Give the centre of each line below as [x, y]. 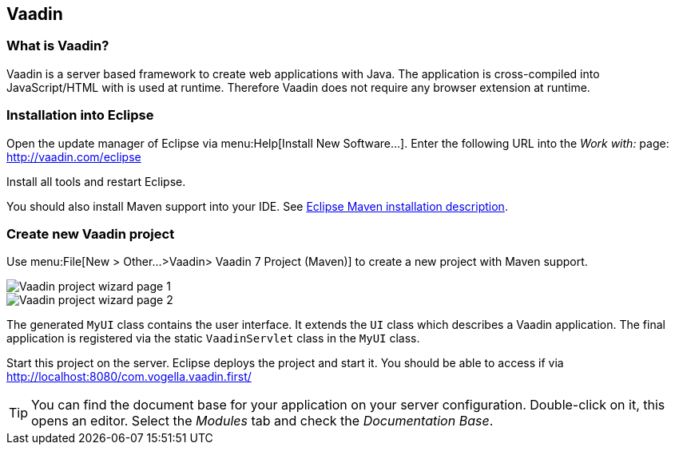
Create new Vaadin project [91, 233]
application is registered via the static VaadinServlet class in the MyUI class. [213, 338]
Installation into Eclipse [80, 115]
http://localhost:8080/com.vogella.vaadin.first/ [129, 377]
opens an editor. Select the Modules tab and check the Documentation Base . [262, 421]
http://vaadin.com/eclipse [74, 156]
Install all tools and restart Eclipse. [96, 181]
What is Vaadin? [58, 46]
